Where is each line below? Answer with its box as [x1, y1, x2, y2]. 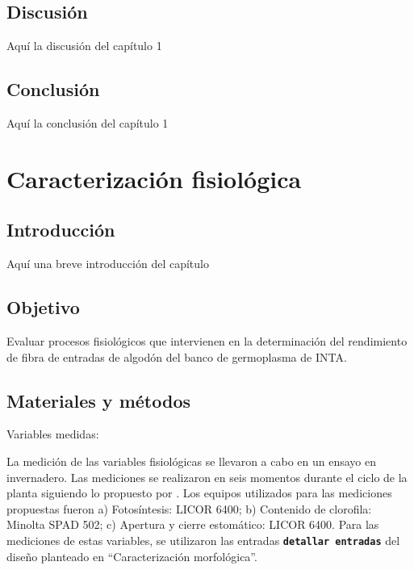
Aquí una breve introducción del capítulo [6, 255, 209, 272]
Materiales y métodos [6, 388, 190, 413]
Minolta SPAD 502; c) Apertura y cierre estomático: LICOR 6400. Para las [6, 516, 379, 533]
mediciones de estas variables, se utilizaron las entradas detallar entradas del [6, 531, 400, 548]
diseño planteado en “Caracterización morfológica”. [6, 547, 257, 564]
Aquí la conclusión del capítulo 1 [6, 115, 169, 131]
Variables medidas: [6, 425, 99, 442]
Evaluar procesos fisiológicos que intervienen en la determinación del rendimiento [6, 332, 408, 349]
